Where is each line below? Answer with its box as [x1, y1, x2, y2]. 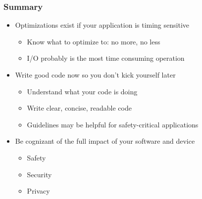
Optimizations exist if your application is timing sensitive [15, 20, 190, 30]
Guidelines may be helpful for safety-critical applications [27, 119, 199, 129]
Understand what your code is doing [27, 86, 138, 96]
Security [27, 169, 52, 179]
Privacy [27, 186, 50, 196]
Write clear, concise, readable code [27, 103, 132, 113]
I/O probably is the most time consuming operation [27, 53, 185, 63]
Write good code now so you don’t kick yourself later [15, 70, 176, 80]
